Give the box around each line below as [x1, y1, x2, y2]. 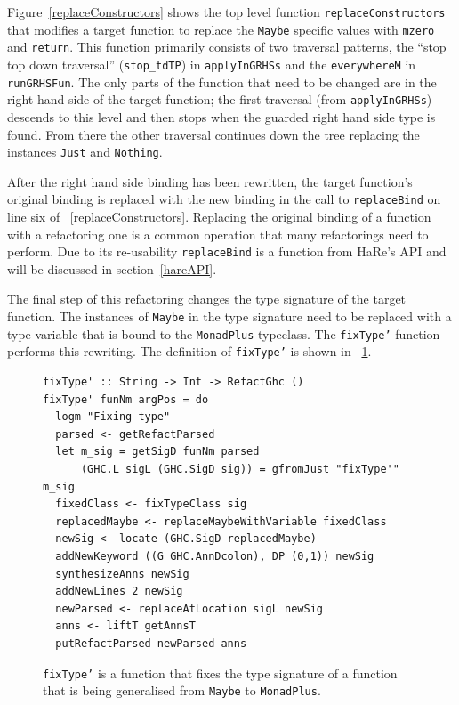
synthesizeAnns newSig [55, 567, 189, 580]
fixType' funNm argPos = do [43, 393, 209, 406]
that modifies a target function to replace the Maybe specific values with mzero [7, 20, 435, 38]
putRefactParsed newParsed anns [55, 636, 247, 650]
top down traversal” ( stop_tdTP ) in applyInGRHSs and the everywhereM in [7, 54, 416, 73]
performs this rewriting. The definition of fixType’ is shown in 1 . [7, 342, 372, 361]
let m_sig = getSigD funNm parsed [55, 445, 260, 458]
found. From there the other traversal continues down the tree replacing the [7, 125, 420, 143]
